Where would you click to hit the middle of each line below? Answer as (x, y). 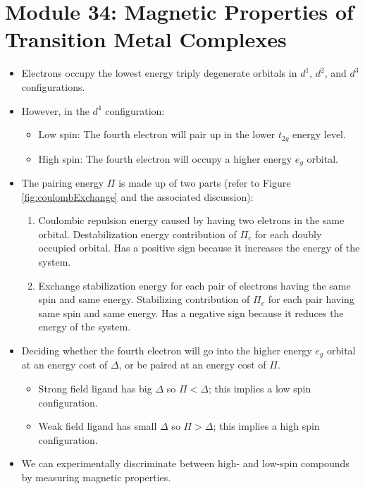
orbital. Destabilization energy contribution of (137, 234)
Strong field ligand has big (95, 388)
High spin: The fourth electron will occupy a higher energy (165, 158)
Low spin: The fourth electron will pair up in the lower (157, 134)
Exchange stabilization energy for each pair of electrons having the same (194, 285)
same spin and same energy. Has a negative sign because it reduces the (191, 312)
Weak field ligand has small (98, 426)
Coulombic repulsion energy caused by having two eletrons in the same (191, 220)
